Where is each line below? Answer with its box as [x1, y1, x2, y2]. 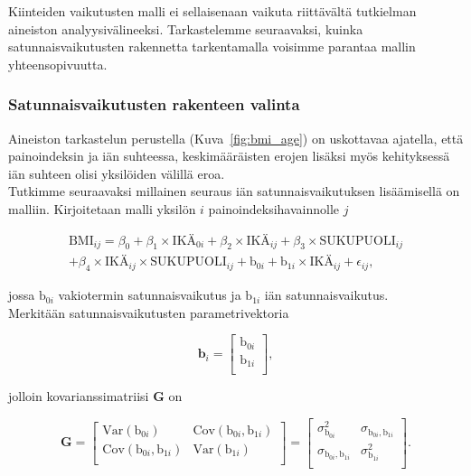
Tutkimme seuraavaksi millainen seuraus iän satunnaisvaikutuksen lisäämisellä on [8, 182, 460, 201]
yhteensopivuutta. [8, 54, 108, 73]
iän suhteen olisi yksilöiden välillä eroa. [8, 163, 225, 182]
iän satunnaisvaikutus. [264, 285, 389, 304]
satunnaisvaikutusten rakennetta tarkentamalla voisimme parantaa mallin [8, 37, 416, 56]
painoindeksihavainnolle [208, 199, 340, 218]
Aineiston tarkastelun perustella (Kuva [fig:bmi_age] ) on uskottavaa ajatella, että [8, 128, 464, 147]
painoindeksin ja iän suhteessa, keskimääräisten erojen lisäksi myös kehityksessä [8, 146, 450, 165]
